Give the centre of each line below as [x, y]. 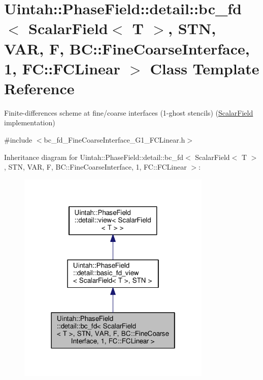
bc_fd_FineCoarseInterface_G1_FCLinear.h [114, 140]
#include [18, 140]
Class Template [205, 68]
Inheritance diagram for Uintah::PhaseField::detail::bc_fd [94, 157]
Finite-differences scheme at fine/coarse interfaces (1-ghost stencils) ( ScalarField [129, 112]
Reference [39, 88]
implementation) [30, 123]
